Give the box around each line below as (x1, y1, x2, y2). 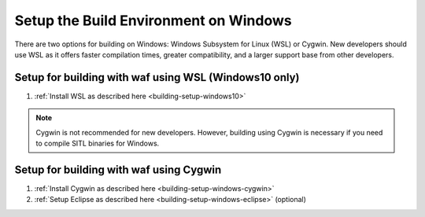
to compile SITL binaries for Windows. (35, 138, 160, 149)
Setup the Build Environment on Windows (14, 12, 292, 29)
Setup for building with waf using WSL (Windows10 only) (14, 71, 300, 84)
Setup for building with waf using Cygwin (14, 163, 222, 176)
